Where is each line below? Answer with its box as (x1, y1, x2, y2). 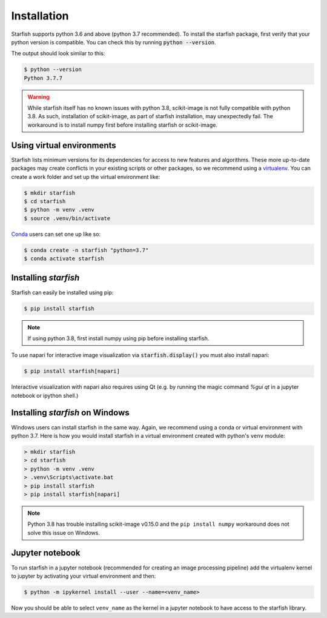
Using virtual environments (11, 140, 116, 150)
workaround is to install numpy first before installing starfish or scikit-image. (27, 121, 218, 129)
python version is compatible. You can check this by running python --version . (11, 38, 216, 45)
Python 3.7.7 (24, 75, 63, 81)
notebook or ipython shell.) (11, 392, 79, 399)
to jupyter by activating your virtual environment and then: (11, 572, 156, 579)
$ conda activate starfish (24, 255, 104, 262)
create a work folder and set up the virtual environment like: (11, 173, 160, 180)
